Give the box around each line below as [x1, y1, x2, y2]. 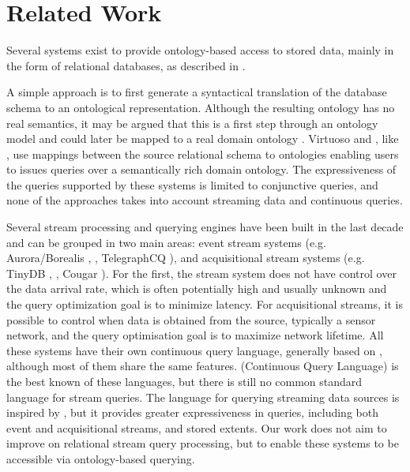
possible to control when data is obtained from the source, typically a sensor [6, 311, 376, 328]
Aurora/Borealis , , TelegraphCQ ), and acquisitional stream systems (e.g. [6, 249, 365, 266]
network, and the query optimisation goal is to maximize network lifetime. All [6, 327, 384, 343]
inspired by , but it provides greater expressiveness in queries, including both [6, 404, 378, 421]
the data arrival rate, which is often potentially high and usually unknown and [6, 280, 387, 297]
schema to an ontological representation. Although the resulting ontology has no [6, 99, 395, 115]
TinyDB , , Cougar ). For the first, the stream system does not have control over [6, 264, 397, 281]
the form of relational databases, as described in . [6, 57, 246, 73]
